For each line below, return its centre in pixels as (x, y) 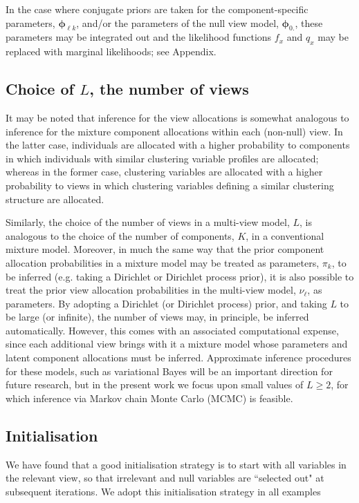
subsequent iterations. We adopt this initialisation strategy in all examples (163, 491)
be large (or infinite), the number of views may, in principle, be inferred (157, 317)
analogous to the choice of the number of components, (120, 235)
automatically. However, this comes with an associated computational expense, (172, 330)
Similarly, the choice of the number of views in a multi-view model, (148, 222)
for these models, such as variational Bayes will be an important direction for (169, 371)
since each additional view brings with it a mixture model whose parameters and (177, 344)
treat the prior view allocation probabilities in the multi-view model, (151, 290)
